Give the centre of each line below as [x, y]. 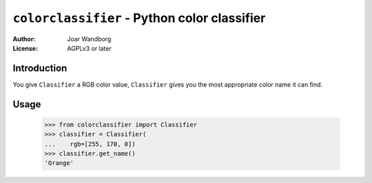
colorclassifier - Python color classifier [139, 18]
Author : [24, 39]
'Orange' [59, 163]
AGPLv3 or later [89, 48]
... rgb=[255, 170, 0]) [90, 144]
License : [25, 48]
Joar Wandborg [89, 39]
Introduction [40, 68]
